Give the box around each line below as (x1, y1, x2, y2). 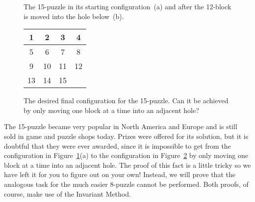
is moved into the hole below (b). (24, 11, 124, 21)
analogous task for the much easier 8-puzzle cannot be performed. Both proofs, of (4, 179, 249, 189)
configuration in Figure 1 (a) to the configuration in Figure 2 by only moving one (4, 150, 249, 160)
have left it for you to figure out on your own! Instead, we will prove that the (4, 169, 235, 180)
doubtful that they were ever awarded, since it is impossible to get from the (4, 140, 231, 151)
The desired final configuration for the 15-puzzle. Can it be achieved (24, 95, 229, 106)
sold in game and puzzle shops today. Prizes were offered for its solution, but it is (4, 131, 249, 141)
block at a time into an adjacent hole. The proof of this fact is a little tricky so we (4, 159, 251, 170)
